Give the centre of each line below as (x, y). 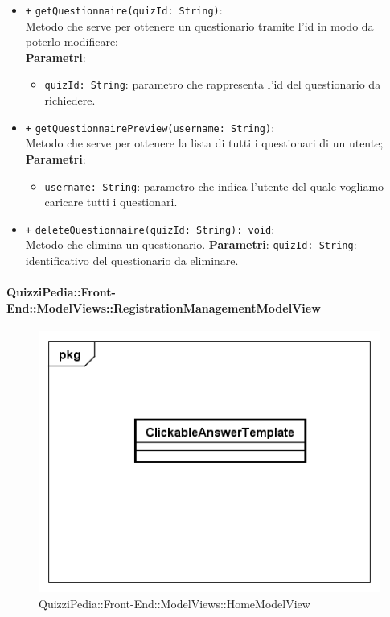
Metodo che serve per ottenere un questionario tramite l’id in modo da (199, 25)
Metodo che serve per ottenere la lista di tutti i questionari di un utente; (204, 143)
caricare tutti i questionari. (111, 202)
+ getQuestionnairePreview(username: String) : (150, 127)
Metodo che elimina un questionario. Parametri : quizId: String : (191, 244)
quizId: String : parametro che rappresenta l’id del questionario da (213, 84)
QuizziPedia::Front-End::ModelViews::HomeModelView (174, 603)
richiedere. (70, 100)
